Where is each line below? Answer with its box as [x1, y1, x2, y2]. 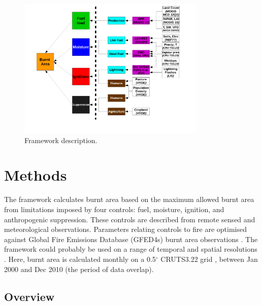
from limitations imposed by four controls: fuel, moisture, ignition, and [4, 204, 224, 214]
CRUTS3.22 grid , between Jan [160, 253, 258, 264]
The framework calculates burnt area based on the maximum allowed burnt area [4, 194, 254, 205]
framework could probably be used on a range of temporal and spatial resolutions [4, 244, 257, 254]
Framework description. [24, 134, 97, 145]
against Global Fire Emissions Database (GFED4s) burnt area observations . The [4, 233, 258, 244]
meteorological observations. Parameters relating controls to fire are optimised [4, 224, 247, 234]
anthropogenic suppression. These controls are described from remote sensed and [4, 214, 255, 224]
